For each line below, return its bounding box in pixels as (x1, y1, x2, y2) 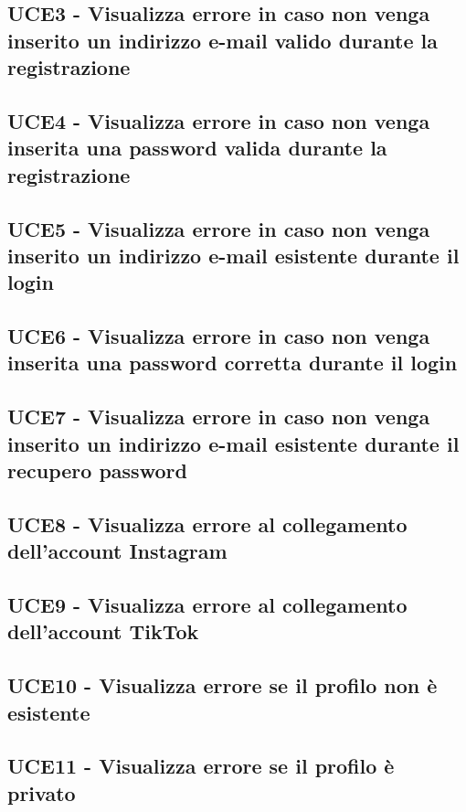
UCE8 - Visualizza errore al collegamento (7, 509, 408, 538)
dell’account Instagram (7, 537, 228, 565)
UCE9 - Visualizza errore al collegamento (7, 590, 408, 618)
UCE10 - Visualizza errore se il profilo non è (7, 671, 438, 700)
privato (7, 778, 76, 807)
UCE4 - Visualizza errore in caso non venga (7, 106, 430, 134)
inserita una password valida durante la (7, 134, 387, 162)
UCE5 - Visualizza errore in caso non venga (7, 214, 430, 242)
